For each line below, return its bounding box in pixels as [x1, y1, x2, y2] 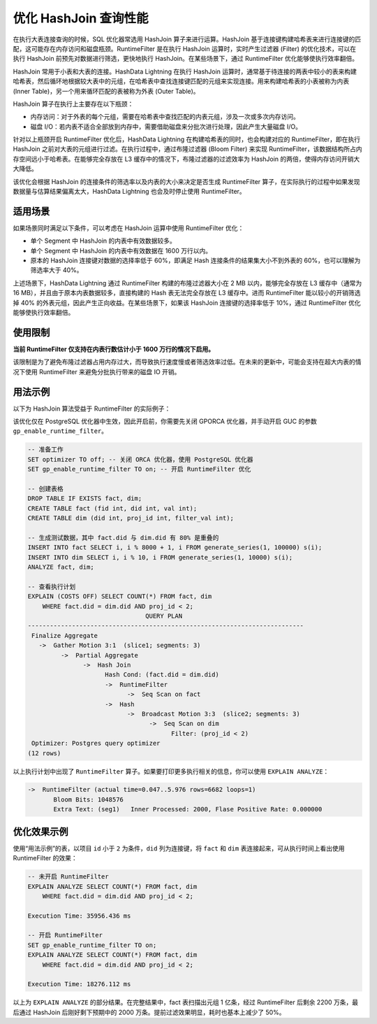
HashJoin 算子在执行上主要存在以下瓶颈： [13, 99, 134, 108]
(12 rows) [27, 749, 61, 757]
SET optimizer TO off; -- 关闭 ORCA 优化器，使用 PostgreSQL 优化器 [27, 455, 254, 463]
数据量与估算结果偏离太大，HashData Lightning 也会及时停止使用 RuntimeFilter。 [13, 187, 246, 196]
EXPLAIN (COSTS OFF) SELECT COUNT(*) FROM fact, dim [27, 592, 212, 601]
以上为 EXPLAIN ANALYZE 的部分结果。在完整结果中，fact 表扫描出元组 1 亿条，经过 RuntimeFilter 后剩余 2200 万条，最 [13, 998, 359, 1007]
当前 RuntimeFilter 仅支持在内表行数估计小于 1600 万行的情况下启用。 [13, 345, 214, 353]
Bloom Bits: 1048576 [53, 795, 124, 804]
